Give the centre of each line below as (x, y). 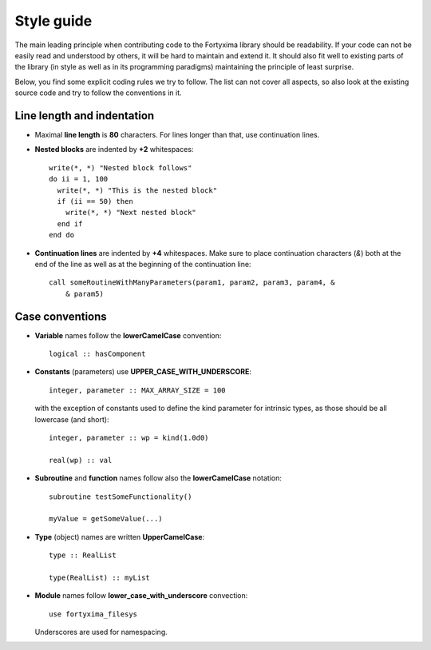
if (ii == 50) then (95, 201)
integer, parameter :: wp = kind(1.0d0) (129, 437)
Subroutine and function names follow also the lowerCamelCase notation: (158, 478)
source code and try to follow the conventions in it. (99, 93)
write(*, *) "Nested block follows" (121, 167)
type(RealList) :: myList (100, 577)
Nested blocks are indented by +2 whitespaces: (114, 150)
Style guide (53, 21)
